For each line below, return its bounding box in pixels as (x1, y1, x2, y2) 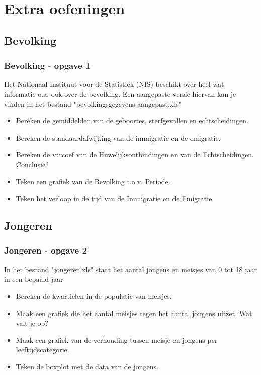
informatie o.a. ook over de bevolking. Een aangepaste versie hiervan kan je (4, 88, 236, 99)
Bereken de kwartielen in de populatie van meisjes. (16, 290, 172, 301)
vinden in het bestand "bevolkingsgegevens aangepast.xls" (4, 98, 181, 109)
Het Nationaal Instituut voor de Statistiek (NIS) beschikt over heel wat (4, 79, 224, 89)
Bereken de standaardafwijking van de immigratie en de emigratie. (16, 132, 221, 143)
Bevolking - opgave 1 (4, 59, 91, 72)
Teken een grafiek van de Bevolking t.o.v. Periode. (16, 176, 170, 186)
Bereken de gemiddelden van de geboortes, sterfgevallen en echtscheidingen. (16, 115, 248, 126)
